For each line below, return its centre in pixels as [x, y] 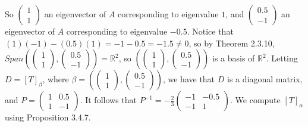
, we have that [189, 79]
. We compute [255, 100]
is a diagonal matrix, [265, 79]
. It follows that [108, 100]
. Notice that [210, 31]
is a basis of [233, 58]
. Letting [282, 58]
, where [56, 79]
